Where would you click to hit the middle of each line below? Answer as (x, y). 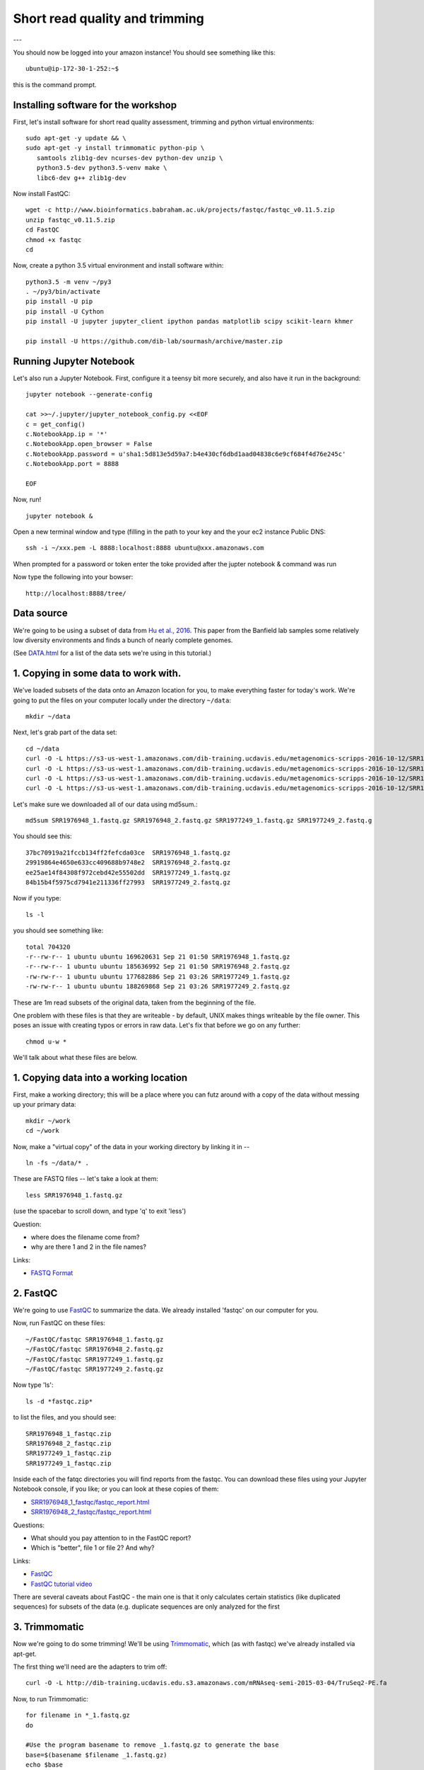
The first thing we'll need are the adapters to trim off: (90, 1667)
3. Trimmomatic (48, 1627)
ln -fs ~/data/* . (58, 1163)
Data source (40, 613)
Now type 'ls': (33, 1385)
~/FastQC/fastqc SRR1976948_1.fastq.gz (95, 1339)
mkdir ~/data (48, 716)
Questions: (29, 1525)
